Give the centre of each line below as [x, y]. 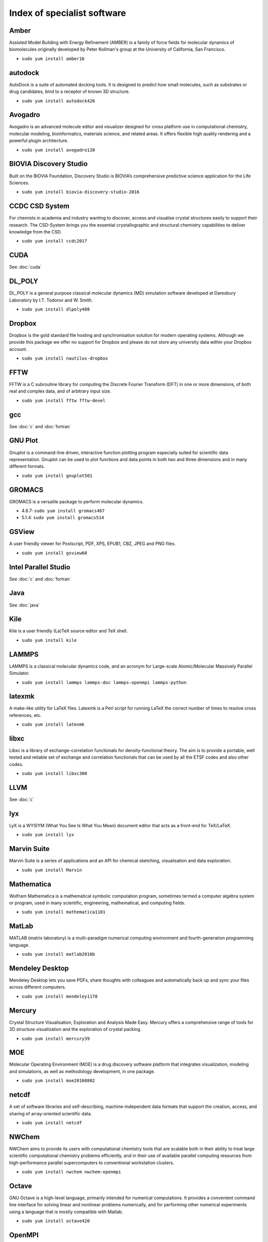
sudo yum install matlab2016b [58, 954]
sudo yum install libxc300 [54, 774]
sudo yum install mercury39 [56, 1039]
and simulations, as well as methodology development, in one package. [82, 1071]
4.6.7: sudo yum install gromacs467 [63, 511]
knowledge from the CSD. [35, 232]
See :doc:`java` [25, 605]
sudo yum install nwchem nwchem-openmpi [71, 1172]
